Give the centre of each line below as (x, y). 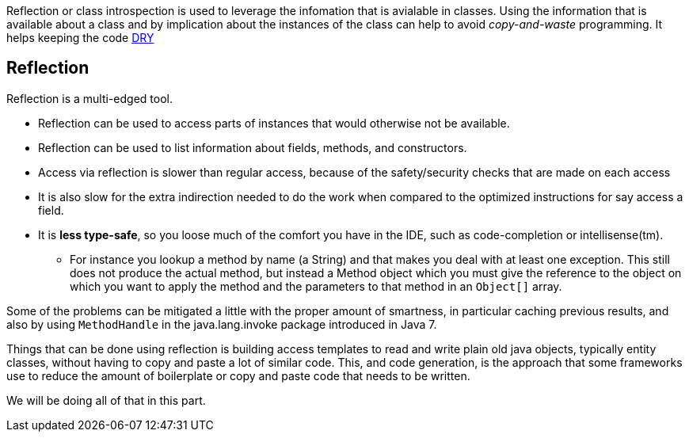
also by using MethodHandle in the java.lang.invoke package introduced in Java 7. (222, 324)
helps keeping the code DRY (80, 38)
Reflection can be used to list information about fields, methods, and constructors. (253, 147)
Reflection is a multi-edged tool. (89, 98)
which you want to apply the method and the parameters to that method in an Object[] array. (316, 286)
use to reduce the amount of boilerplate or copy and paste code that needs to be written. (238, 375)
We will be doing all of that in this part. (106, 400)
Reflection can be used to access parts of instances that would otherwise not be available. (274, 123)
